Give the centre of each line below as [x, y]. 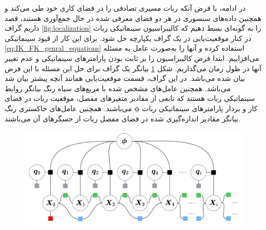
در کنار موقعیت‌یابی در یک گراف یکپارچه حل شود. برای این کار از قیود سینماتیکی [128, 38]
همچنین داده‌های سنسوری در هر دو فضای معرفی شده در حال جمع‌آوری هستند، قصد [133, 18]
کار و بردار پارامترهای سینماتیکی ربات [200, 108]
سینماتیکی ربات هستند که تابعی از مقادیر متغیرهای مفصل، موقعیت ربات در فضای [130, 98]
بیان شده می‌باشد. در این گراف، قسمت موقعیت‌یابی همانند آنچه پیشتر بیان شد [125, 78]
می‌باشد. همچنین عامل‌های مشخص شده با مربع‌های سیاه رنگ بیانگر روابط [118, 88]
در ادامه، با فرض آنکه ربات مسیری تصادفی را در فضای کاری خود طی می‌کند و [125, 8]
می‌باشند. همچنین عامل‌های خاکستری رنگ [68, 108]
